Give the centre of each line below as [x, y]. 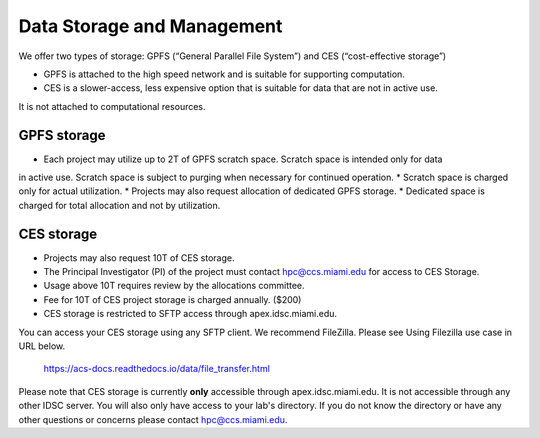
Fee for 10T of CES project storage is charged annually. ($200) [172, 299]
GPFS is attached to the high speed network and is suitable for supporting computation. [224, 74]
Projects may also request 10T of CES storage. [139, 257]
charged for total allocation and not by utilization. [119, 205]
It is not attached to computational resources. [112, 106]
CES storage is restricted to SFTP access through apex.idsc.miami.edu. [190, 314]
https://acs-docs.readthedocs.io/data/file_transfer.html [156, 369]
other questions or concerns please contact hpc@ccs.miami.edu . [153, 419]
